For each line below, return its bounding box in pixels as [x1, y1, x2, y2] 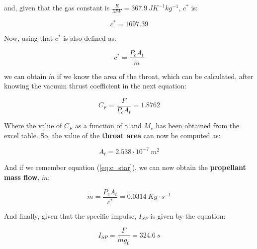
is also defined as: [63, 32, 116, 43]
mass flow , [4, 172, 40, 182]
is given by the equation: [150, 210, 226, 221]
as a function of [75, 120, 122, 131]
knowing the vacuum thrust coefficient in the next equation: [4, 81, 186, 91]
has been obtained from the [156, 120, 240, 131]
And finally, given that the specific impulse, [4, 210, 137, 221]
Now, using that [4, 32, 53, 43]
